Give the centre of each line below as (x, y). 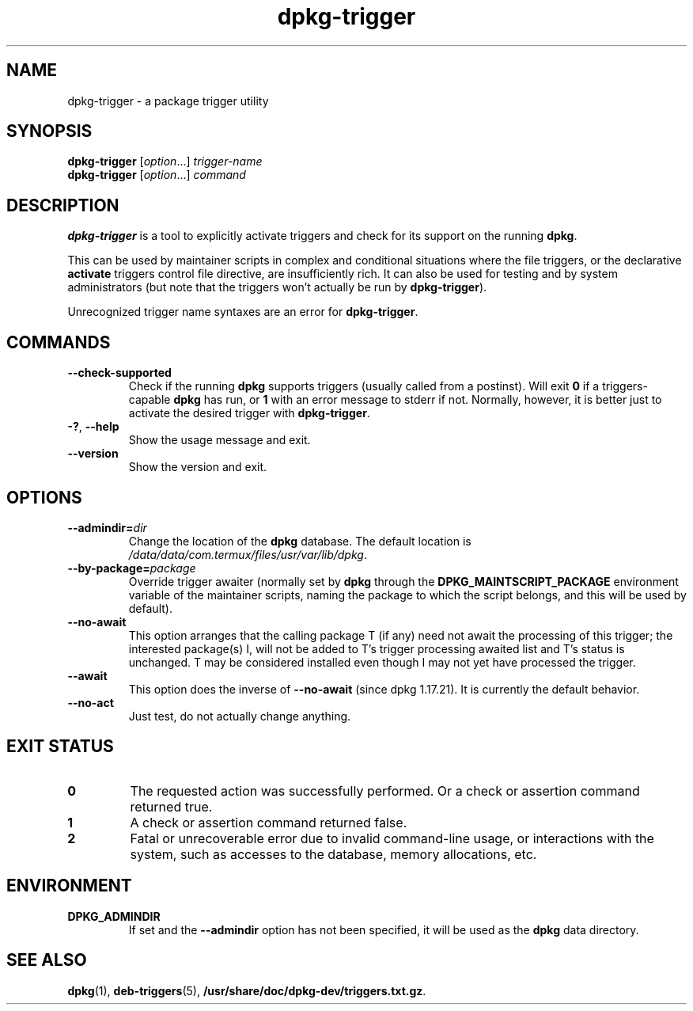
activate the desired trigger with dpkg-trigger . (249, 413)
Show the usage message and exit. (220, 440)
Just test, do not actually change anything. (240, 716)
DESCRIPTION (63, 205)
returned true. (171, 806)
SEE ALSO (47, 960)
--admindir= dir (107, 527)
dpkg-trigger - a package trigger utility (168, 101)
